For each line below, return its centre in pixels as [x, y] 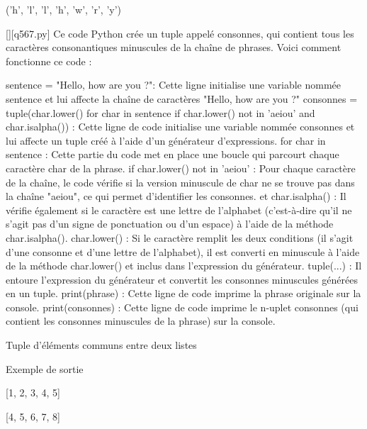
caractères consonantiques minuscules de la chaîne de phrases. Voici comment [174, 47]
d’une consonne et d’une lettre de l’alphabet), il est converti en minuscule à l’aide [183, 251]
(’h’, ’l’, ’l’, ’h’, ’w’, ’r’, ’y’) [64, 9]
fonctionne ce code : [49, 61]
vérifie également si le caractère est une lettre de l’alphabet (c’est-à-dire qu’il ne [179, 210]
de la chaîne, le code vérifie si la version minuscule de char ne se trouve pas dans [180, 182]
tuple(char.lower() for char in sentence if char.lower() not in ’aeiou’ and [160, 112]
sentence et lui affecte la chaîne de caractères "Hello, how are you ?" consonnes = [182, 98]
